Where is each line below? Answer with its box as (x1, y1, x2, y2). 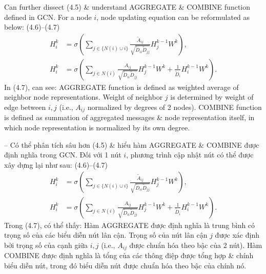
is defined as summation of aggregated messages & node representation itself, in (4, 112, 255, 123)
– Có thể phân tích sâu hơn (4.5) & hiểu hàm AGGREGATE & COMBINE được (4, 139, 259, 150)
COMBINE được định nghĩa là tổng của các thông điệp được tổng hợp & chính (4, 250, 254, 261)
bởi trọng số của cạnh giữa (4, 239, 88, 250)
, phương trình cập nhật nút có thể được (126, 149, 254, 160)
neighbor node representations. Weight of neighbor (4, 92, 163, 102)
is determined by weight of (170, 92, 254, 102)
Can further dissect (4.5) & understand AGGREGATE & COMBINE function (4, 2, 251, 12)
